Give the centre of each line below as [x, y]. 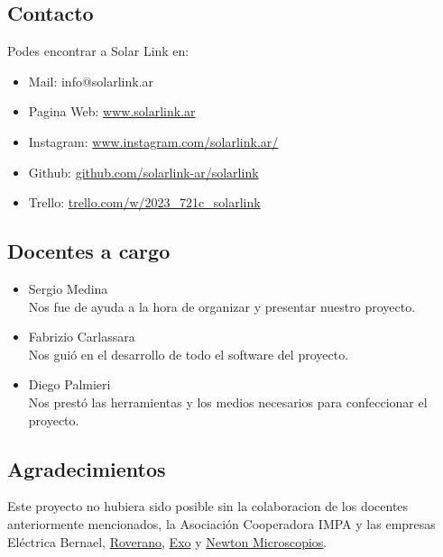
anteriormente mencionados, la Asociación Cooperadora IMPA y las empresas [221, 523]
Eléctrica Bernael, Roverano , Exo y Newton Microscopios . [167, 541]
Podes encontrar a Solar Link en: [98, 51]
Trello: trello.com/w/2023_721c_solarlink [144, 202]
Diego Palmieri [69, 384]
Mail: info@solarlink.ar [91, 81]
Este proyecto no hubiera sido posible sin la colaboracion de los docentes [208, 506]
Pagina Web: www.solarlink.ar [112, 111]
